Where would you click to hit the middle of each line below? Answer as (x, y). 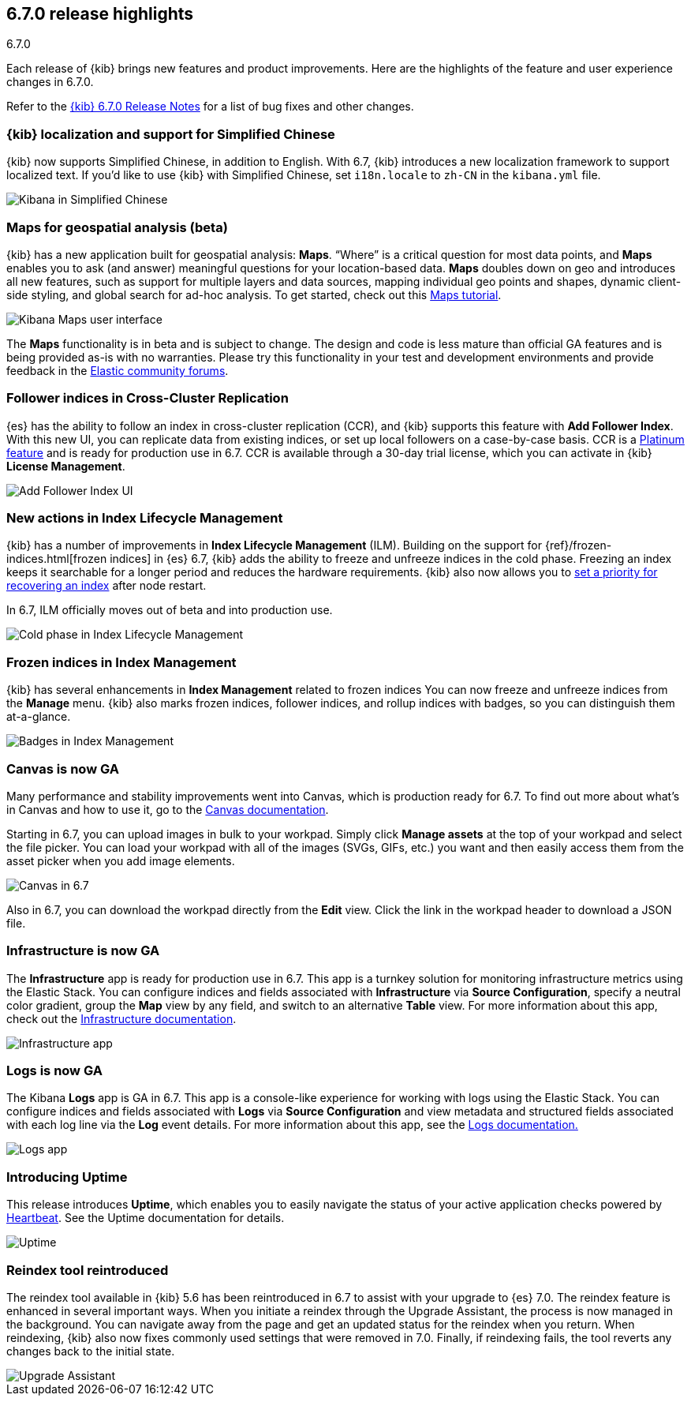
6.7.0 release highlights (100, 14)
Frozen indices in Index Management (121, 662)
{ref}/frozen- (578, 545)
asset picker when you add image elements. (121, 860)
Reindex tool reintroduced (88, 1270)
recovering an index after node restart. (106, 586)
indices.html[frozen (57, 559)
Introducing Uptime (67, 1177)
